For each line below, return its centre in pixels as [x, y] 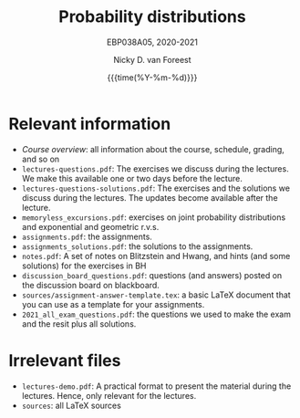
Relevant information [90, 124]
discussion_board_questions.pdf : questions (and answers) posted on [152, 275]
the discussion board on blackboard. [91, 285]
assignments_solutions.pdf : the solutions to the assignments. [137, 246]
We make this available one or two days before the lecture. [132, 178]
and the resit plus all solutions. [79, 324]
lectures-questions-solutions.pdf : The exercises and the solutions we [156, 188]
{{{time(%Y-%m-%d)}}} [152, 77]
